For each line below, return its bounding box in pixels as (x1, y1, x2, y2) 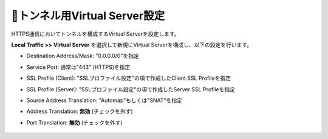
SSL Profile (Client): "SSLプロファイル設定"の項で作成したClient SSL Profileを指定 (26, 74, 231, 82)
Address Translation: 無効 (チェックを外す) (26, 108, 133, 115)
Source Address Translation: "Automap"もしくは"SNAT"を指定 (26, 97, 182, 104)
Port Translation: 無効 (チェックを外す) (26, 118, 123, 126)
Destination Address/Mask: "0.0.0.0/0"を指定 (26, 52, 139, 60)
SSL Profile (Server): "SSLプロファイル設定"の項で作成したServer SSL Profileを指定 (26, 85, 235, 93)
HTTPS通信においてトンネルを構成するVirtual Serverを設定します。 (11, 30, 180, 37)
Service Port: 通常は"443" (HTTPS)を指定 (26, 63, 131, 71)
